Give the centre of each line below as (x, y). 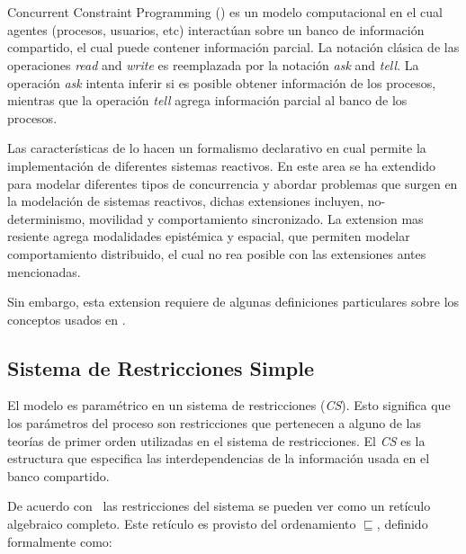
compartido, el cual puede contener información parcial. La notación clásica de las (233, 47)
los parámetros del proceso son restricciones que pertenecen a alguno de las (214, 423)
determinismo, (46, 218)
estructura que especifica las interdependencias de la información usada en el (219, 458)
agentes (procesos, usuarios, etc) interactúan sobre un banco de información (216, 29)
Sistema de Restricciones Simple (161, 367)
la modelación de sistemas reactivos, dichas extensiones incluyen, (186, 201)
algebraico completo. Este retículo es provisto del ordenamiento (182, 524)
